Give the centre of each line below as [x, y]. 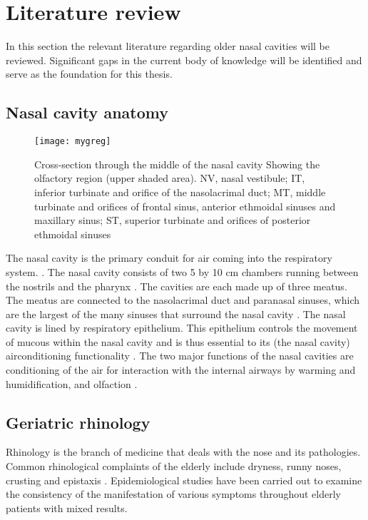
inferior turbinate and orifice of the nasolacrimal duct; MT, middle [180, 192]
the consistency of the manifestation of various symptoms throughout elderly [173, 494]
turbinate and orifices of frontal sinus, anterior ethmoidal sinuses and [185, 206]
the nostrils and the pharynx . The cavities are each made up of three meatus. [177, 286]
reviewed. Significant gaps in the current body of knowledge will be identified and [184, 60]
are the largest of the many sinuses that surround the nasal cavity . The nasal [176, 313]
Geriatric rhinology [78, 422]
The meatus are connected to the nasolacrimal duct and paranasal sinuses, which [183, 300]
